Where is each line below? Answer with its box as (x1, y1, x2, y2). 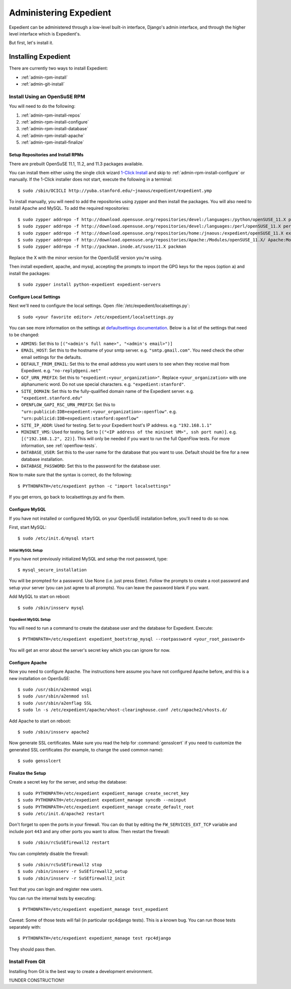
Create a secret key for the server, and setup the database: (9, 779, 127, 785)
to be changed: (9, 332, 40, 338)
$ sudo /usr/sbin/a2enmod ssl (17, 694, 90, 699)
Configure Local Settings (9, 294, 61, 300)
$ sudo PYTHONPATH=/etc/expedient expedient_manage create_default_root (17, 804, 194, 810)
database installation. (21, 456, 64, 462)
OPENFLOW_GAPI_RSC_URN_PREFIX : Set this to (21, 402, 116, 408)
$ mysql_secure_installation (17, 567, 87, 573)
